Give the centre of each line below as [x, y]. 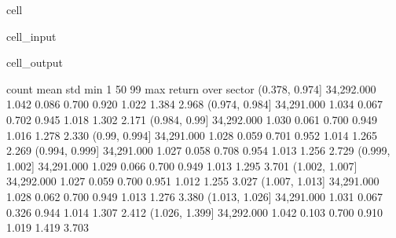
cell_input [31, 36]
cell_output [35, 62]
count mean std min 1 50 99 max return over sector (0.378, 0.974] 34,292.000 [191, 88]
